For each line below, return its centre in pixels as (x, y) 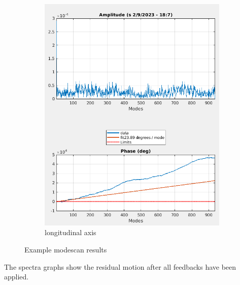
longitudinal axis (71, 232)
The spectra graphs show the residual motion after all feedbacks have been (120, 266)
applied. (16, 277)
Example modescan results (66, 249)
